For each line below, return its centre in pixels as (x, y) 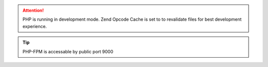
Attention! (33, 10)
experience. (35, 26)
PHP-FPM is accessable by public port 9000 (68, 51)
